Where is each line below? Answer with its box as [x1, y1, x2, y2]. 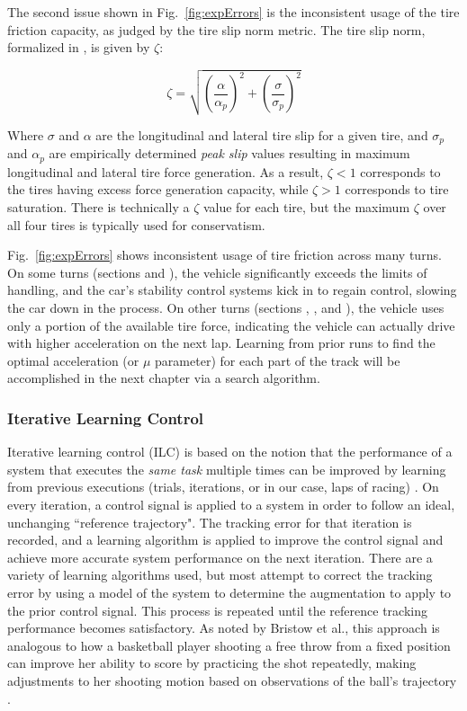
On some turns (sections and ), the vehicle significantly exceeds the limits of [7, 262, 427, 281]
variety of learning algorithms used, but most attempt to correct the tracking [7, 565, 433, 584]
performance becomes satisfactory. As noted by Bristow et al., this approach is [7, 618, 440, 637]
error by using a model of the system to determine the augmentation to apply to [7, 582, 452, 601]
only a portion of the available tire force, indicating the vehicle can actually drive [7, 316, 455, 334]
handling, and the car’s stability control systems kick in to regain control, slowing [7, 280, 457, 299]
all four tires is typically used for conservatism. [7, 215, 265, 234]
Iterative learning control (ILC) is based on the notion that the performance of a [7, 442, 453, 461]
